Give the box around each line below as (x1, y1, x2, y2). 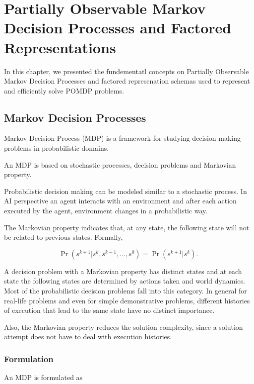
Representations (4, 37, 116, 57)
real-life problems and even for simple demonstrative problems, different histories (4, 295, 250, 305)
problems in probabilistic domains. (4, 143, 109, 153)
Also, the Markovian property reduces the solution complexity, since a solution (4, 321, 243, 332)
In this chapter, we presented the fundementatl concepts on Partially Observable (4, 66, 249, 76)
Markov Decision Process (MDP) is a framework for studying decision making (4, 133, 241, 143)
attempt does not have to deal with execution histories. (4, 331, 172, 342)
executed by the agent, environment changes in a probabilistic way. (4, 205, 208, 216)
